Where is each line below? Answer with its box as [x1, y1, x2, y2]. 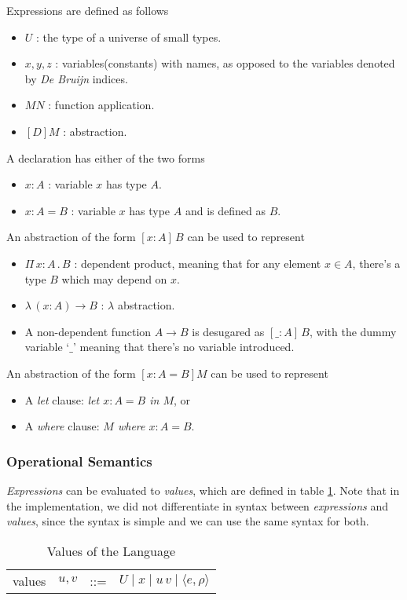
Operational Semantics [6, 451, 152, 470]
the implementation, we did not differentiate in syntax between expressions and [6, 497, 389, 514]
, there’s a [352, 254, 401, 271]
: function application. [48, 97, 155, 113]
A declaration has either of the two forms [6, 149, 205, 166]
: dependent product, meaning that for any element [74, 254, 321, 271]
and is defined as [185, 202, 266, 218]
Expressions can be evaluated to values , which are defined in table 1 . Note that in [6, 481, 400, 498]
